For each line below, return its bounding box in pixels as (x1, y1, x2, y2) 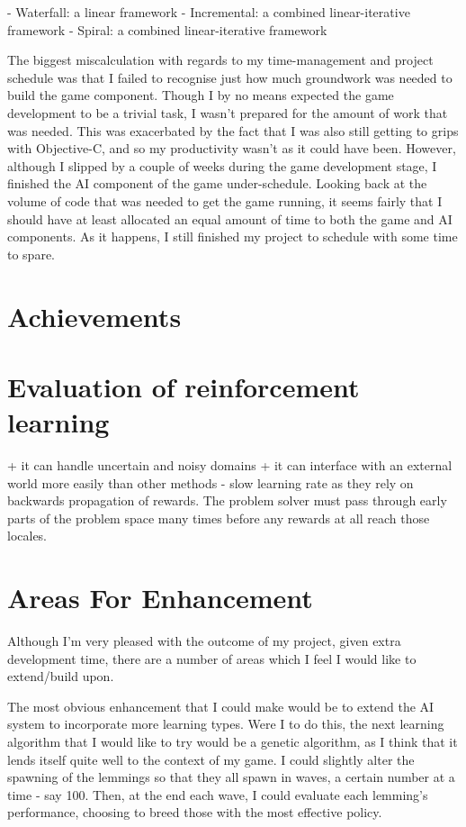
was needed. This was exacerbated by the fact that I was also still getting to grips (7, 121, 459, 140)
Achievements (7, 297, 182, 334)
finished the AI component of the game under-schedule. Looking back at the (7, 174, 427, 193)
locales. (7, 526, 48, 545)
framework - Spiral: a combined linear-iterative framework (7, 20, 327, 39)
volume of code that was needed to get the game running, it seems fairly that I (7, 191, 443, 210)
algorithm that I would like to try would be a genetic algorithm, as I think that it (7, 732, 458, 751)
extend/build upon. (7, 667, 114, 686)
